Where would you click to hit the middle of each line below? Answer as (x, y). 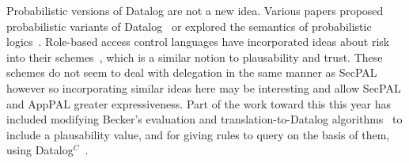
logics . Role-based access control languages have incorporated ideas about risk (198, 42)
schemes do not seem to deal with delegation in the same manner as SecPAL (192, 72)
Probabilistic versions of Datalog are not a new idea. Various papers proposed (195, 10)
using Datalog (40, 150)
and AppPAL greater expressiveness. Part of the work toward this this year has (199, 103)
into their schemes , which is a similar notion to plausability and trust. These (195, 57)
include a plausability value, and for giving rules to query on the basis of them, (198, 134)
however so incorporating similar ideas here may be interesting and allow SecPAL (204, 87)
